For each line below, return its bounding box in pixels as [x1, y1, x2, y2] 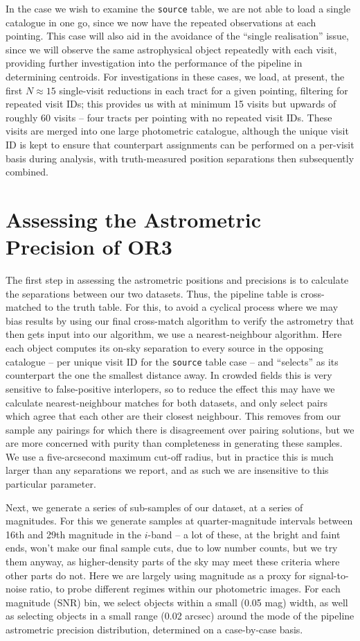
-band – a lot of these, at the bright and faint [147, 527, 341, 541]
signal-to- [309, 567, 349, 582]
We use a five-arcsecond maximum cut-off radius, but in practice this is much [6, 449, 334, 463]
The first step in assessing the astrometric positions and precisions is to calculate [6, 273, 349, 287]
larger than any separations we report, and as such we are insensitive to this [6, 463, 329, 477]
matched [6, 300, 42, 314]
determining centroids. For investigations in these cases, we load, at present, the [6, 69, 345, 84]
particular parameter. [6, 477, 96, 491]
